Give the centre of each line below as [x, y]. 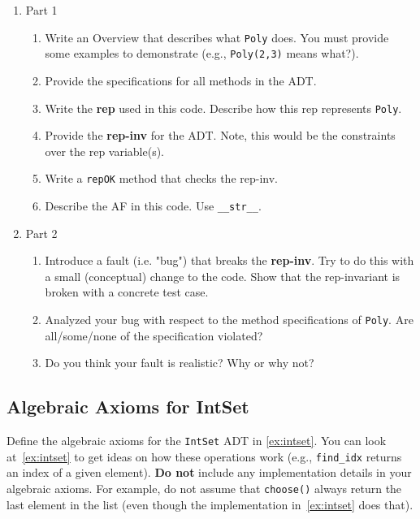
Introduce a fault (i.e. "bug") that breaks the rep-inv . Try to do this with [229, 260]
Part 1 [41, 10]
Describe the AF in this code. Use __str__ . [153, 205]
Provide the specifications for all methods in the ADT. [181, 80]
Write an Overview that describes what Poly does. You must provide [217, 37]
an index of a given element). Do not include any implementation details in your [209, 472]
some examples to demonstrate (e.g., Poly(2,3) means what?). [202, 53]
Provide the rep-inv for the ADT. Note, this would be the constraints [220, 135]
